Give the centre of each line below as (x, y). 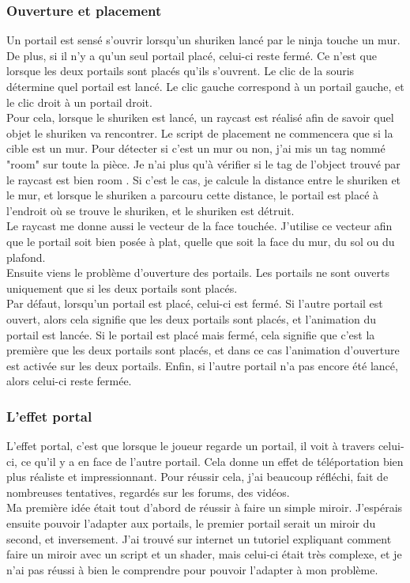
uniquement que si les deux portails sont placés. (122, 288)
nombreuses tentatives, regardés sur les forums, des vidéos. (148, 492)
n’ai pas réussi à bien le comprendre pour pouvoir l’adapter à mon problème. (192, 569)
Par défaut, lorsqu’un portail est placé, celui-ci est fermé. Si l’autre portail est (195, 303)
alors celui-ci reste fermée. (69, 381)
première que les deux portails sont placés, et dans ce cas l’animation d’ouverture (203, 350)
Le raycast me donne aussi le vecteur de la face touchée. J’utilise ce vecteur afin (199, 226)
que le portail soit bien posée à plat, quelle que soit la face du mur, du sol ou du (201, 241)
